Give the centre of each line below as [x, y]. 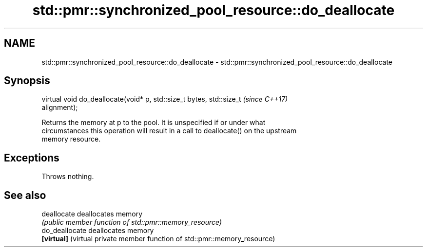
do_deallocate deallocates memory [98, 231]
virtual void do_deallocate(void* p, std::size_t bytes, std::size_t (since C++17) [165, 99]
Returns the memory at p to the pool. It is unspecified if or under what [154, 123]
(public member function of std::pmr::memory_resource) [132, 222]
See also [25, 195]
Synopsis [27, 81]
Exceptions [32, 158]
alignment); [60, 108]
